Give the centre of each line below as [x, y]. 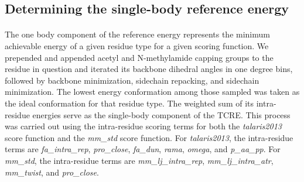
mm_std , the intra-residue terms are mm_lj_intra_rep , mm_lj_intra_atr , [139, 160]
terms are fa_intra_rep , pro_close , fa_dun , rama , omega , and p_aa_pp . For [143, 149]
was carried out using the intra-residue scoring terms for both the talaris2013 [143, 126]
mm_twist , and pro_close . [52, 172]
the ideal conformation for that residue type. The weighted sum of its [129, 103]
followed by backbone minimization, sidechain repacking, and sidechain [132, 80]
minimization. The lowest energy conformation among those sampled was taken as [152, 92]
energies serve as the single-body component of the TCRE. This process [161, 114]
